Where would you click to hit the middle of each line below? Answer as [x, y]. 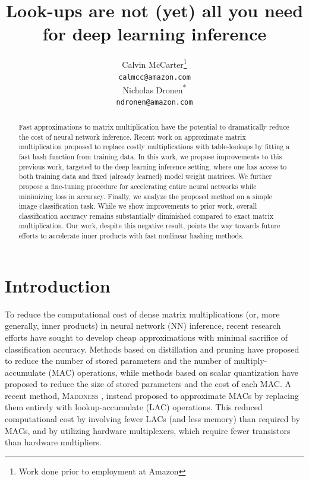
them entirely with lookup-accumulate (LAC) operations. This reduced [134, 407]
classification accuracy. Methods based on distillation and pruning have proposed [152, 349]
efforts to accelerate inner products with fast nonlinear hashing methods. [131, 236]
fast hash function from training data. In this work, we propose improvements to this [150, 156]
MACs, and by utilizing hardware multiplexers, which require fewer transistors [148, 430]
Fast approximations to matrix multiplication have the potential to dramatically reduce [154, 126]
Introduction [58, 285]
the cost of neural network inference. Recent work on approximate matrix [132, 136]
